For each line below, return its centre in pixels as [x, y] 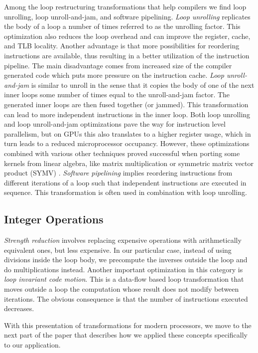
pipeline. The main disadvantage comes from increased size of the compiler [118, 65]
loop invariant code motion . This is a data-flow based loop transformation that [124, 279]
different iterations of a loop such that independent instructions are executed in [125, 182]
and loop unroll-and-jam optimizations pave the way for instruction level [115, 124]
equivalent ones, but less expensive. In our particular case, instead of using [118, 250]
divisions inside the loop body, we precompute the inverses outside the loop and [126, 260]
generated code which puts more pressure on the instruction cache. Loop [114, 75]
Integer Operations [54, 219]
